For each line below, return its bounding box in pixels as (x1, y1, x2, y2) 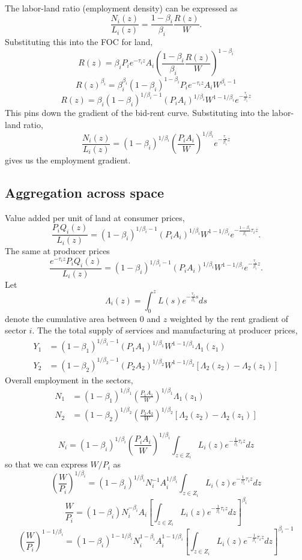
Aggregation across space (5, 183, 164, 201)
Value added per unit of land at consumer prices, (5, 211, 185, 224)
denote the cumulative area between (5, 312, 137, 324)
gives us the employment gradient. (5, 154, 131, 166)
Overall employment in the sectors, (5, 373, 133, 386)
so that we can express (5, 458, 88, 470)
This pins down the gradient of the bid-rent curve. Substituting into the (5, 106, 270, 119)
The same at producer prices (5, 245, 110, 257)
